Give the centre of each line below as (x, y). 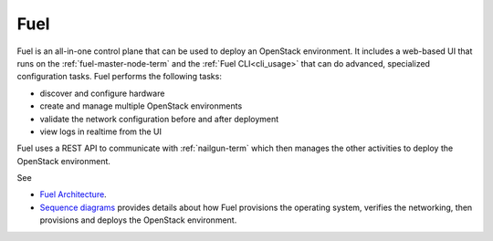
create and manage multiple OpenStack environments (141, 106)
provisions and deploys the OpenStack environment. (138, 220)
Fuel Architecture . (73, 194)
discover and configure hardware (102, 93)
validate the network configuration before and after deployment (159, 119)
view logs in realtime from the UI (100, 131)
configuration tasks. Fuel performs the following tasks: (120, 77)
